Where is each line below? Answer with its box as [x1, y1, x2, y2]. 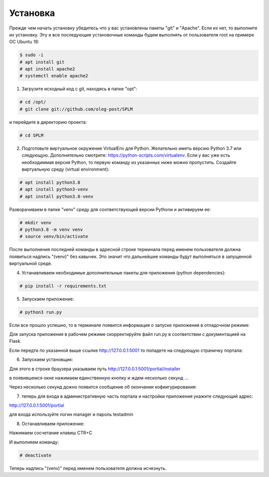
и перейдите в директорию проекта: [9, 119, 87, 125]
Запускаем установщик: [21, 357, 73, 363]
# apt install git [19, 59, 65, 65]
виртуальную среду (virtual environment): [21, 166, 110, 172]
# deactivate [19, 452, 52, 458]
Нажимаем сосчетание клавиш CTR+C [9, 430, 92, 436]
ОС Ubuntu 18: [9, 39, 39, 45]
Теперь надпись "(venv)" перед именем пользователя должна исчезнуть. [9, 465, 167, 471]
